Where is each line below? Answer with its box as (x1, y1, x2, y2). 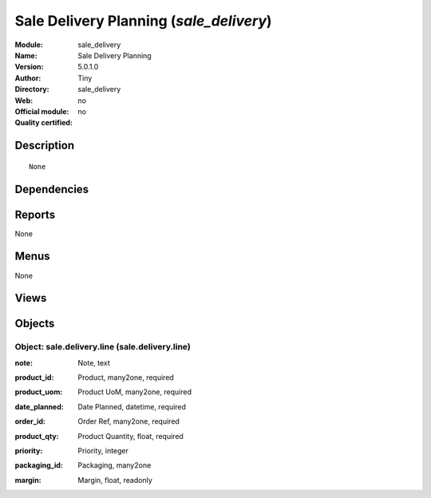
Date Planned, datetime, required (77, 401, 187, 411)
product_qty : (14, 431, 59, 441)
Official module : (14, 106, 69, 116)
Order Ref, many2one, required (77, 417, 180, 426)
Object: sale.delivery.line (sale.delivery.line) (14, 342, 191, 353)
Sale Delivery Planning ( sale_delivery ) (14, 12, 272, 30)
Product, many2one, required (77, 373, 175, 382)
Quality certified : (14, 118, 73, 128)
